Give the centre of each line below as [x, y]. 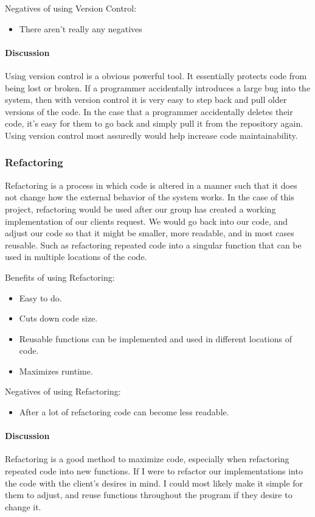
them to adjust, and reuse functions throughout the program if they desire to [149, 495]
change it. [23, 506]
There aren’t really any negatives [81, 28]
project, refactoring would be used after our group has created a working [140, 209]
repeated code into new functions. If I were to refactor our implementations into [154, 471]
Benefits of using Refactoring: [60, 277]
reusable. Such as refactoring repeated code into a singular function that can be [153, 244]
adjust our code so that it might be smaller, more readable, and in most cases [150, 233]
